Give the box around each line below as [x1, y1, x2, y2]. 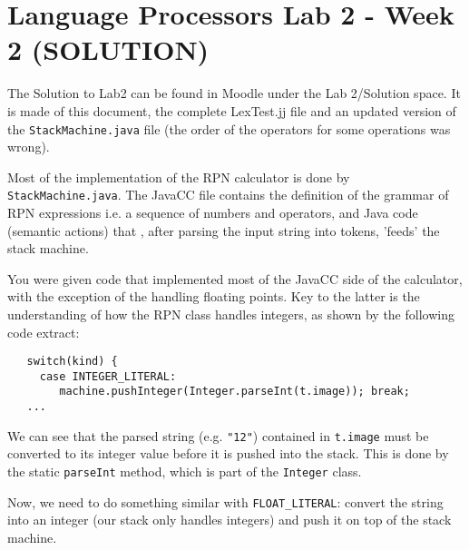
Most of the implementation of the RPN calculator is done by [7, 167, 350, 186]
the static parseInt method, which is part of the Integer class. [7, 462, 362, 481]
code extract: [7, 322, 80, 341]
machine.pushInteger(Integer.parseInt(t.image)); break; [59, 385, 410, 398]
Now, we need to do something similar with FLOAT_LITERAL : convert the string [7, 492, 444, 511]
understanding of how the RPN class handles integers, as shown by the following [7, 304, 454, 323]
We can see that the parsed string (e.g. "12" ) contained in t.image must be [7, 426, 429, 445]
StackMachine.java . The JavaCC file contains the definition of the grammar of [7, 185, 449, 204]
